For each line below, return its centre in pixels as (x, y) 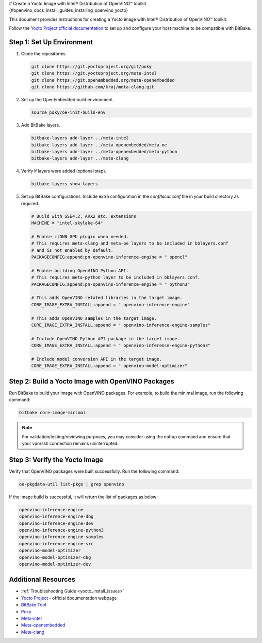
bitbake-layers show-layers (65, 184)
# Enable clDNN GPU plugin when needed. (80, 236)
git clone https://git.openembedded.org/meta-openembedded (103, 80)
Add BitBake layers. (41, 125)
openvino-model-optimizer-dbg (55, 557)
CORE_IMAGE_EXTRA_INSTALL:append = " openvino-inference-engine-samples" (121, 325)
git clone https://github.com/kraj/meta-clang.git (93, 87)
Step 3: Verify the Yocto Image (56, 460)
